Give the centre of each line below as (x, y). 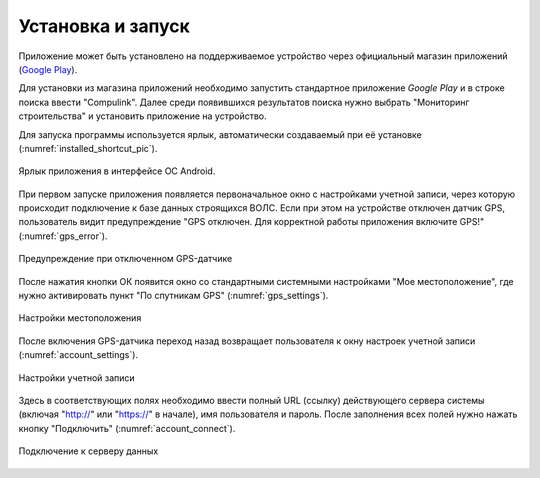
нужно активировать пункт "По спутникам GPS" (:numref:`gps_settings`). (173, 296)
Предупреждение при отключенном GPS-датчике (125, 259)
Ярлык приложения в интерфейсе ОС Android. (117, 171)
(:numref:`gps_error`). (63, 236)
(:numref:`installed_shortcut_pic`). (88, 148)
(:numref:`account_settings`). (78, 355)
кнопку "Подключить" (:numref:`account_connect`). (127, 428)
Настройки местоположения (80, 318)
